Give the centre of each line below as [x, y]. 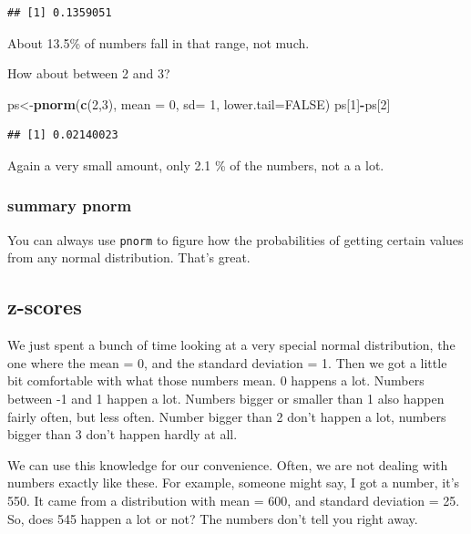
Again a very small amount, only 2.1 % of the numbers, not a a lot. [196, 164]
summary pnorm [70, 205]
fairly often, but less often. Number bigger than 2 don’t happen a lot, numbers [227, 416]
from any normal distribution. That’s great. [129, 257]
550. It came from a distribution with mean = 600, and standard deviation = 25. [234, 500]
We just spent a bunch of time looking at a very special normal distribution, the [231, 345]
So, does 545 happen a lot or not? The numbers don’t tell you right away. [213, 518]
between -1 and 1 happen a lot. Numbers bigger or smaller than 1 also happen [226, 399]
